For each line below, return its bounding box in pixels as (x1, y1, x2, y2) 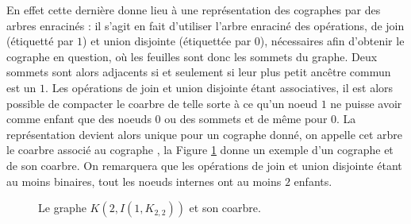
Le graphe (38, 199, 86, 216)
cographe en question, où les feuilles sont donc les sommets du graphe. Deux (6, 48, 378, 64)
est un (6, 79, 36, 95)
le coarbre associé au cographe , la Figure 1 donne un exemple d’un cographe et (6, 141, 394, 158)
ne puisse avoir (330, 95, 402, 111)
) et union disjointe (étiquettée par (83, 33, 252, 49)
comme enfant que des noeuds (6, 110, 152, 127)
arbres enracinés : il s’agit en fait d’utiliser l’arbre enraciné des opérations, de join (6, 17, 405, 33)
